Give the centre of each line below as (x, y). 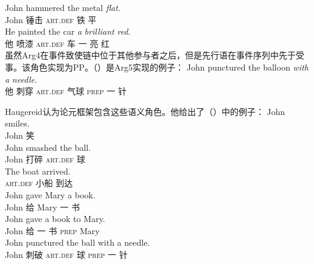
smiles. (17, 123)
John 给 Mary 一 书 (43, 207)
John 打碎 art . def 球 (45, 159)
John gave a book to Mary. (55, 219)
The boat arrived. (38, 171)
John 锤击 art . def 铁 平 (51, 19)
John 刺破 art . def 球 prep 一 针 (66, 254)
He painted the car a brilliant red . (68, 31)
